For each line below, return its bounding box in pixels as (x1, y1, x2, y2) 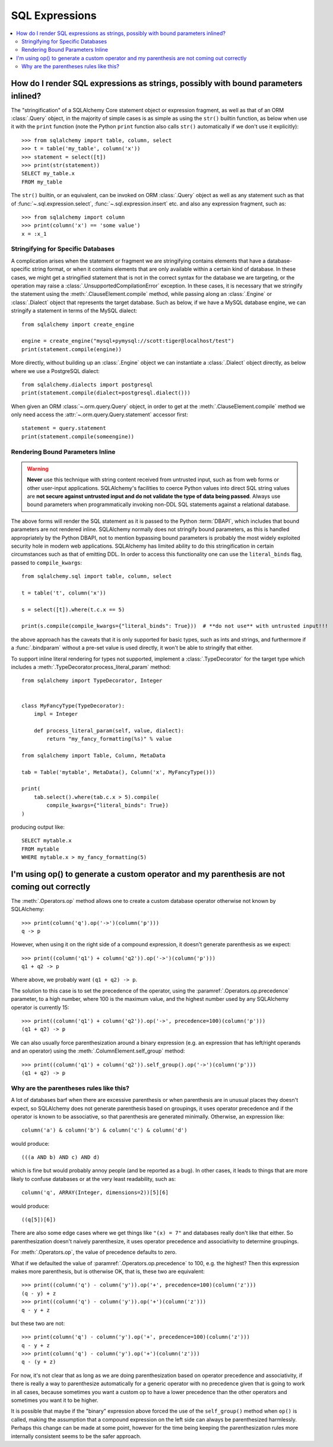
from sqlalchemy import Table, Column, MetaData (21, 752, 166, 759)
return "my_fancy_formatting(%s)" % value (46, 735, 172, 743)
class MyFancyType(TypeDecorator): (21, 702, 125, 709)
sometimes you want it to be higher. (11, 1397, 99, 1404)
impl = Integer (33, 710, 78, 717)
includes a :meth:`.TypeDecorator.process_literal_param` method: (11, 664, 171, 671)
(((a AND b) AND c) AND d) (21, 1154, 100, 1161)
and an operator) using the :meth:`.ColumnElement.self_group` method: (11, 1047, 185, 1054)
